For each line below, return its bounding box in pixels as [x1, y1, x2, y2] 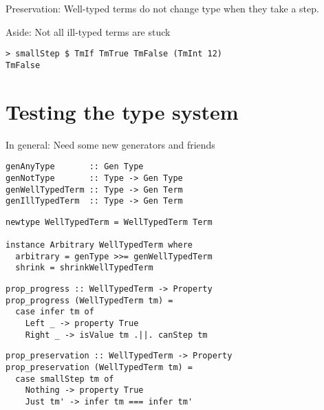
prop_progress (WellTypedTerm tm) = [6, 295, 173, 305]
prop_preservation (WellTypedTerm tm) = [6, 363, 193, 373]
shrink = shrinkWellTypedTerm [15, 263, 153, 273]
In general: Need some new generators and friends [6, 137, 215, 151]
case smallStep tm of [15, 374, 114, 384]
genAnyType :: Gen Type [6, 162, 144, 172]
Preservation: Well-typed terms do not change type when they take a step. [6, 1, 319, 15]
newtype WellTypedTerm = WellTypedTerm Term [6, 217, 213, 227]
